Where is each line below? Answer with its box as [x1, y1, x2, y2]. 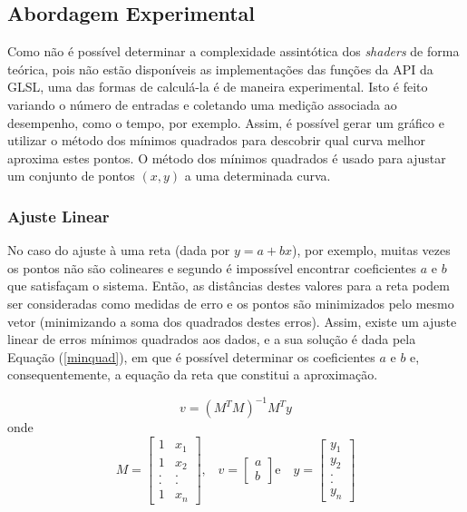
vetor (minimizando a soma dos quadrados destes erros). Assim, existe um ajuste [7, 311, 457, 330]
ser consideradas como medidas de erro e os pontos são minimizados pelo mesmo [7, 293, 454, 312]
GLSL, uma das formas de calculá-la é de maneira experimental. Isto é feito [7, 77, 428, 96]
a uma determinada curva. [184, 166, 331, 185]
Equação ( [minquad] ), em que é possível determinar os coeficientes [7, 347, 375, 366]
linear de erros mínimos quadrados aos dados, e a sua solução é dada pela [7, 330, 416, 349]
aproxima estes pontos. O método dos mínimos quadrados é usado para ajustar [7, 148, 446, 167]
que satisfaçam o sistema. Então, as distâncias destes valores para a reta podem [7, 276, 450, 295]
